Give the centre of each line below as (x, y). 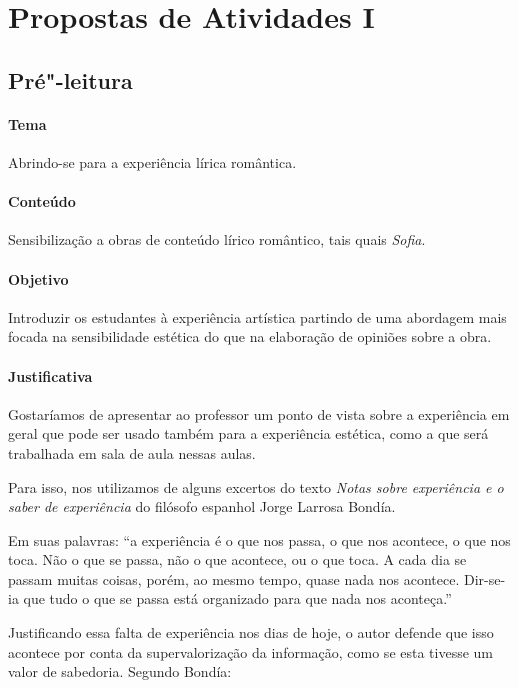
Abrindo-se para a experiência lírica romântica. (152, 161)
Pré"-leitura (70, 79)
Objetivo (38, 278)
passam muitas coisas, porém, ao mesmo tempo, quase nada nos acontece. (234, 578)
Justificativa (50, 375)
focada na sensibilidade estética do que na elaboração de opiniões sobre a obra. (250, 336)
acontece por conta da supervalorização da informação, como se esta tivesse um (251, 651)
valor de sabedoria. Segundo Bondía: (120, 671)
